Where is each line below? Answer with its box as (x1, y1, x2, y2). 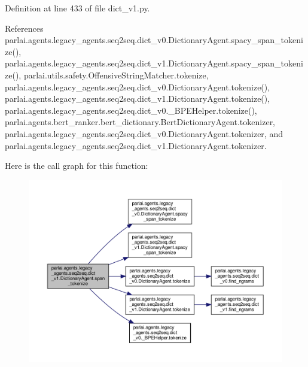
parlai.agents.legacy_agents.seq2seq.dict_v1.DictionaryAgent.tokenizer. (5, 139, 267, 151)
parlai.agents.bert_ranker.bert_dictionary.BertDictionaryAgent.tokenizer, (5, 116, 276, 128)
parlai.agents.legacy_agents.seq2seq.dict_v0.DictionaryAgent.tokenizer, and (5, 127, 283, 139)
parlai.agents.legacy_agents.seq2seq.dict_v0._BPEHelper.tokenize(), (5, 104, 257, 116)
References (5, 22, 44, 34)
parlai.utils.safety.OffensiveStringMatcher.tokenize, (23, 68, 209, 81)
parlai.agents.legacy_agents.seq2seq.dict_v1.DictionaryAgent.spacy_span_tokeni (5, 57, 303, 69)
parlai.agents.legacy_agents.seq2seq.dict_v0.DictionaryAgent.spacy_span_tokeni (5, 34, 303, 46)
